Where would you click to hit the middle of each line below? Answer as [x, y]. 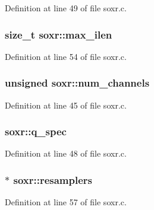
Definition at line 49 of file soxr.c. [66, 8]
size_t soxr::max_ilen [59, 34]
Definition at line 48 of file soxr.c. [66, 153]
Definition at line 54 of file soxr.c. [66, 56]
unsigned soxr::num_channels [77, 83]
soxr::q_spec [36, 131]
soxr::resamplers [53, 179]
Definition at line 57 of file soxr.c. [66, 202]
